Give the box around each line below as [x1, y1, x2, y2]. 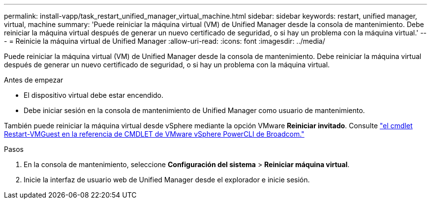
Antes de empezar [4, 76, 63, 84]
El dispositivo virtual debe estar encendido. [24, 91, 164, 99]
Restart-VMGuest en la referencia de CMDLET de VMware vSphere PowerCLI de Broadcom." [4, 130, 305, 138]
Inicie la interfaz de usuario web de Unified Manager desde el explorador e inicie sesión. [24, 175, 310, 184]
